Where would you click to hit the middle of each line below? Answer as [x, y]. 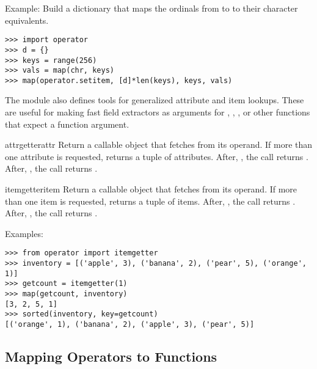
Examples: [24, 233]
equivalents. [27, 20]
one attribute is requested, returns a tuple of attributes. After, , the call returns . [157, 156]
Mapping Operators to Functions [111, 356]
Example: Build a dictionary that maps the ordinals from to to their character [151, 8]
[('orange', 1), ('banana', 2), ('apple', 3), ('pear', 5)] [130, 324]
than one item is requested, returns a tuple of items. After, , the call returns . [150, 201]
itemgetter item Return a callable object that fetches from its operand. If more [151, 189]
